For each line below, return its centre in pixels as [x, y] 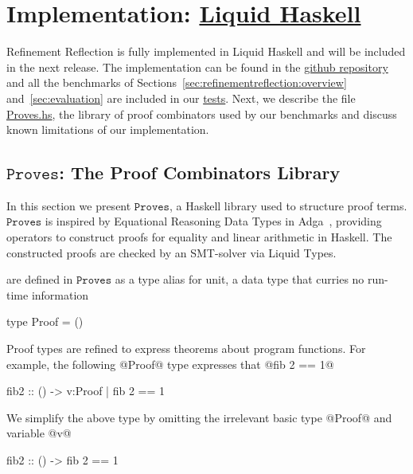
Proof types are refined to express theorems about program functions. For [186, 349]
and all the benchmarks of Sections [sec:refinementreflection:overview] [177, 82]
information [60, 294]
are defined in [40, 279]
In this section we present [69, 205]
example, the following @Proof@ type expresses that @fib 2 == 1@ [170, 364]
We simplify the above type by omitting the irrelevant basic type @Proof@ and [199, 417]
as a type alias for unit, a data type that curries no [240, 279]
